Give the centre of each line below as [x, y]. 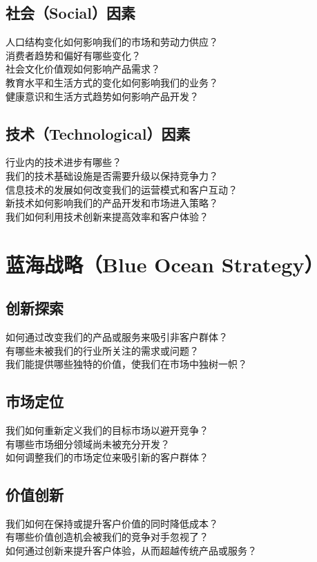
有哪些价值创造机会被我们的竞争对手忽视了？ [107, 537]
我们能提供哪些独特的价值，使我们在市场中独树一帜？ [126, 364]
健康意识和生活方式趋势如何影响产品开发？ [102, 96]
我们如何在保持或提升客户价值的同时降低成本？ [112, 523]
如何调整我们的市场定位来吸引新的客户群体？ [107, 457]
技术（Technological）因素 [98, 133]
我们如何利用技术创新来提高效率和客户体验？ [107, 216]
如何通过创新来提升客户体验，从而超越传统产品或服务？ [131, 551]
